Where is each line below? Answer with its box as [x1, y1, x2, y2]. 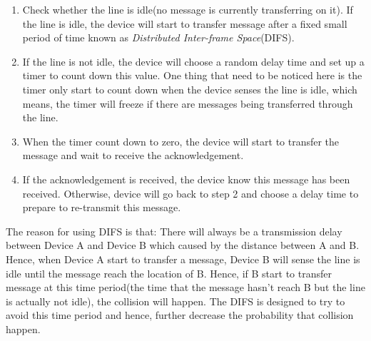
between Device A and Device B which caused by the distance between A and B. [6, 238, 360, 253]
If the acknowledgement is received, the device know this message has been [22, 171, 350, 186]
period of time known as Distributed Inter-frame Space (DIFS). [22, 30, 295, 45]
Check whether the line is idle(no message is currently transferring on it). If [22, 2, 353, 16]
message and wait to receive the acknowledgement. [22, 148, 244, 163]
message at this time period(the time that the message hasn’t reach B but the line [6, 280, 365, 295]
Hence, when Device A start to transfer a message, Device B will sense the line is [6, 251, 360, 266]
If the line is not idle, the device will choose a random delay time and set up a [22, 54, 365, 68]
